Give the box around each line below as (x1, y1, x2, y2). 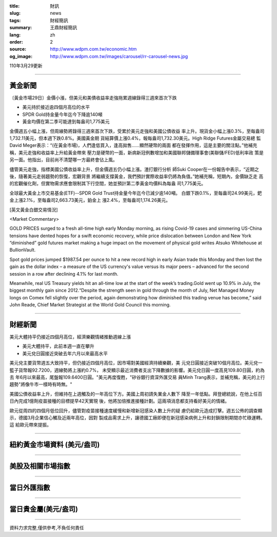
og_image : (9, 53, 33, 59)
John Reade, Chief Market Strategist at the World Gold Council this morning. (9, 302, 171, 308)
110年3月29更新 (9, 63, 43, 69)
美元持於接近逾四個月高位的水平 (22, 104, 90, 110)
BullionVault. (9, 247, 36, 253)
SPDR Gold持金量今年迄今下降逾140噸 (22, 111, 103, 118)
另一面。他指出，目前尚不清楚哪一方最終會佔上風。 (9, 157, 117, 163)
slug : (9, 10, 21, 16)
